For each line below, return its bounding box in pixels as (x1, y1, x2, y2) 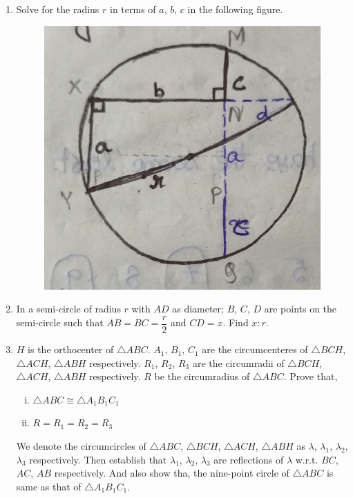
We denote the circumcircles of (16, 439, 146, 453)
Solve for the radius (16, 2, 99, 16)
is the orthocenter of (28, 342, 114, 357)
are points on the (264, 301, 337, 316)
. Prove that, (283, 369, 338, 384)
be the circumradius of (154, 369, 250, 384)
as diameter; (172, 301, 224, 316)
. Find (222, 315, 249, 330)
